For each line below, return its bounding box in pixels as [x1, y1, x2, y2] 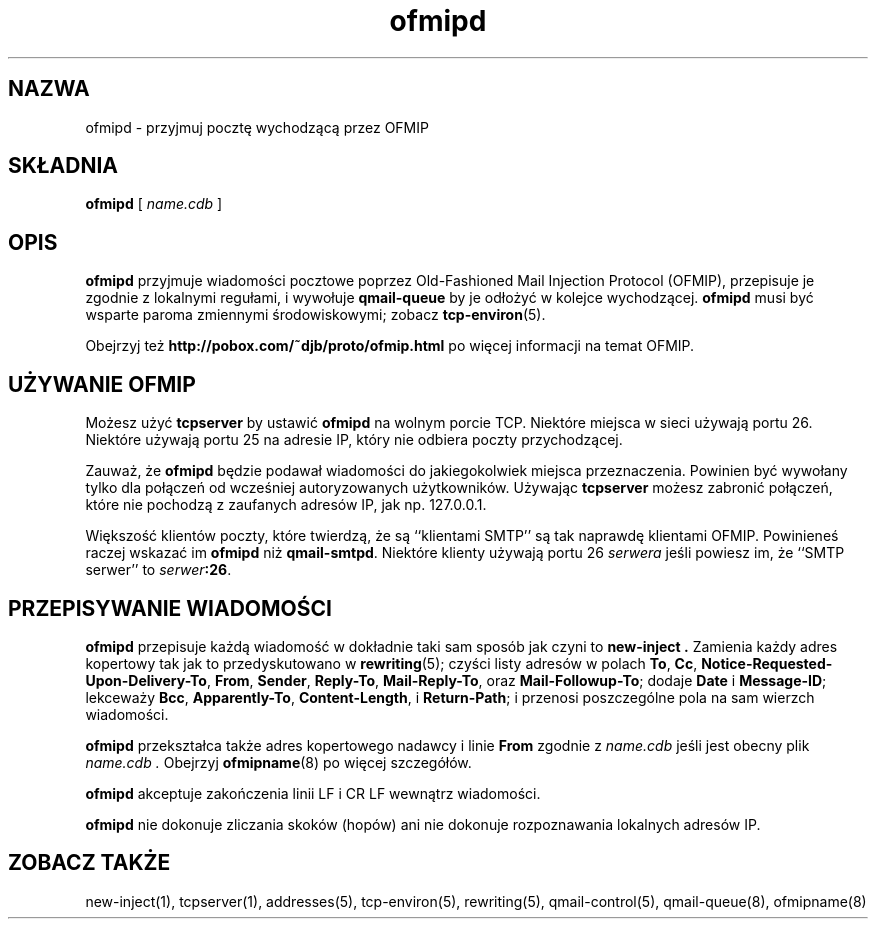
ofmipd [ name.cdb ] [85, 195, 223, 213]
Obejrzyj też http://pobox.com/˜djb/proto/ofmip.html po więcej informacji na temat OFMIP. [85, 337, 695, 355]
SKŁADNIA [8, 153, 118, 179]
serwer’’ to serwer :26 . [85, 561, 232, 579]
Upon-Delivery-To [85, 671, 207, 689]
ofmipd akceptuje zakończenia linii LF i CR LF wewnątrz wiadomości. [85, 784, 541, 802]
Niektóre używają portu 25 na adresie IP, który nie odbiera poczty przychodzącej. [85, 431, 623, 449]
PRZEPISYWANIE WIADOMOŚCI [8, 595, 332, 621]
